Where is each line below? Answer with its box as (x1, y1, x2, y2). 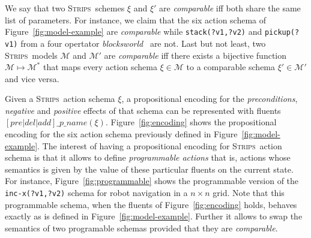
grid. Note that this (213, 186, 285, 199)
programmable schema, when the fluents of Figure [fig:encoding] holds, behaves (5, 198, 297, 210)
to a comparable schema (186, 61, 276, 73)
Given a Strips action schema (5, 92, 115, 105)
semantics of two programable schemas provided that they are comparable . (5, 221, 278, 234)
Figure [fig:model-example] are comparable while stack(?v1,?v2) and (5, 25, 262, 38)
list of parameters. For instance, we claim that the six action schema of (5, 13, 267, 26)
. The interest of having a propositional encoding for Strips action (37, 139, 282, 152)
